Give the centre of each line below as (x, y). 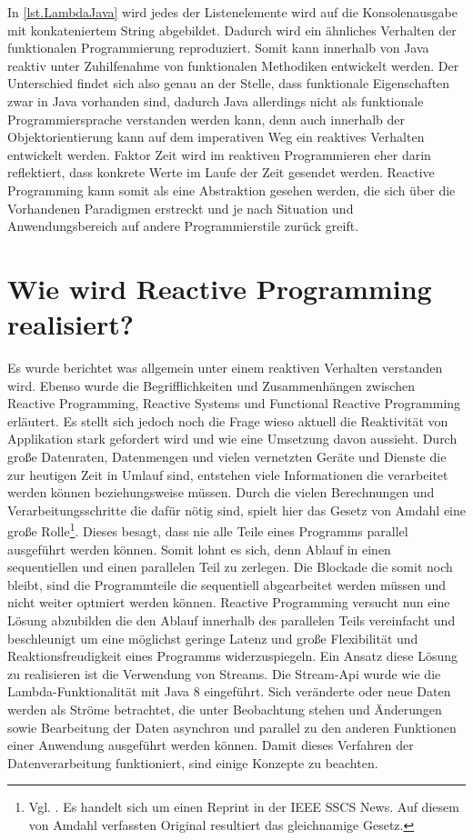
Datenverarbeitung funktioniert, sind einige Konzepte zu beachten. (193, 762)
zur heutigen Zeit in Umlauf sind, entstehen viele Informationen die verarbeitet (228, 474)
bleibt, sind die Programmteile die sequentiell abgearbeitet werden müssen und (227, 584)
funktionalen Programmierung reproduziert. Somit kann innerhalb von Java (218, 48)
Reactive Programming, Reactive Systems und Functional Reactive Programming (234, 403)
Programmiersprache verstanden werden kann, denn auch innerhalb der (206, 119)
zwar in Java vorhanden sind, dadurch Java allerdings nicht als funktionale (216, 100)
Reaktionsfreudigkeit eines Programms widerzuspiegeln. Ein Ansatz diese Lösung (232, 656)
